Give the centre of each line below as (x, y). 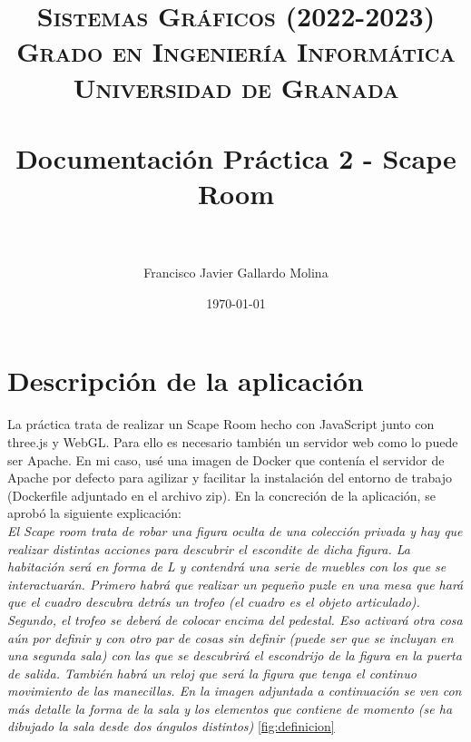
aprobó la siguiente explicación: (94, 513)
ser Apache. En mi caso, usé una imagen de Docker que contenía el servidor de (226, 459)
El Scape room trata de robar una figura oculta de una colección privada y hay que (235, 530)
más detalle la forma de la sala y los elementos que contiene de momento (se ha (230, 708)
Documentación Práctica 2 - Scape (236, 157)
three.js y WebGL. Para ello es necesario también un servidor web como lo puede (233, 441)
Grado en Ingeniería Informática (236, 51)
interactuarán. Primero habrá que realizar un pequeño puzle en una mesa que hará (235, 584)
